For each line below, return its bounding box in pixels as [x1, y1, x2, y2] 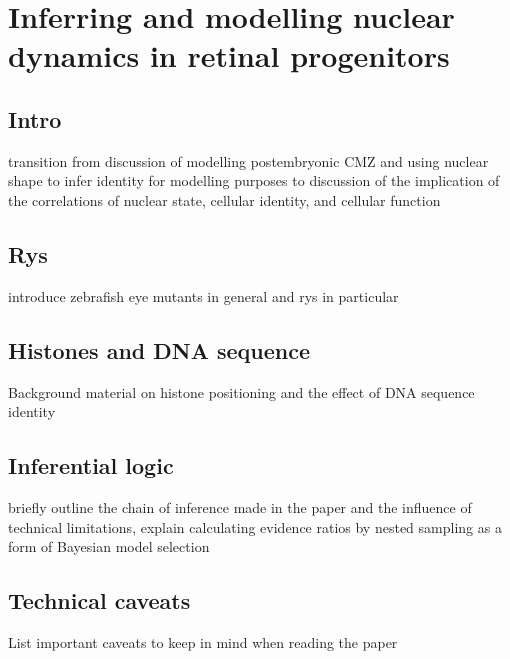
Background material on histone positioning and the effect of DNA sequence [8, 381, 475, 402]
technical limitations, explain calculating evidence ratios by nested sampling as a [8, 516, 502, 537]
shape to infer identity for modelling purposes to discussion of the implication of [8, 170, 500, 191]
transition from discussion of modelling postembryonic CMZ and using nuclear [8, 150, 489, 171]
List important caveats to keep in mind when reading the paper [8, 631, 398, 652]
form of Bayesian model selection [8, 536, 210, 557]
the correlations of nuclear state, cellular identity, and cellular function [8, 189, 441, 210]
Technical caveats [8, 585, 191, 616]
